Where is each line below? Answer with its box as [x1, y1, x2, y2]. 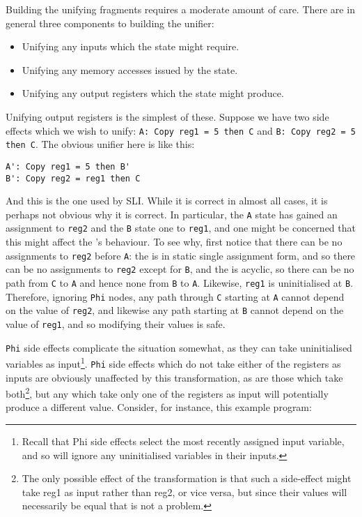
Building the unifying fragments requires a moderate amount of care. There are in [6, 2, 355, 16]
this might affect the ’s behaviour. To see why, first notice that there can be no [6, 234, 343, 249]
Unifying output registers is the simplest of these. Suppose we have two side [6, 109, 329, 123]
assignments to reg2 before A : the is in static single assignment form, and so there [6, 248, 356, 262]
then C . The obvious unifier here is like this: [6, 137, 195, 151]
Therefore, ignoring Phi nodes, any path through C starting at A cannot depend [6, 289, 345, 304]
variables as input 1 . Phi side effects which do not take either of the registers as [6, 354, 341, 370]
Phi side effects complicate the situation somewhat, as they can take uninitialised [6, 340, 352, 354]
